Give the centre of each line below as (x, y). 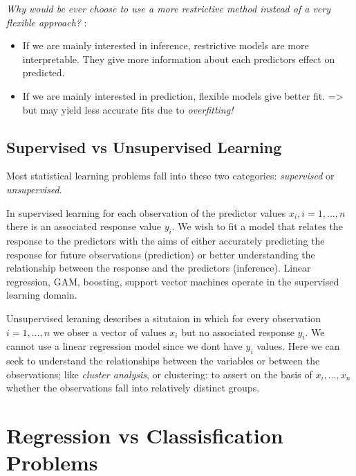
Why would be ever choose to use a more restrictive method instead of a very (168, 8)
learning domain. (42, 295)
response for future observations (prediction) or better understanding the (161, 254)
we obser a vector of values (110, 332)
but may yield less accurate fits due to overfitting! (128, 109)
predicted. (44, 72)
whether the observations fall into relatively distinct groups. (133, 388)
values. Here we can (298, 346)
